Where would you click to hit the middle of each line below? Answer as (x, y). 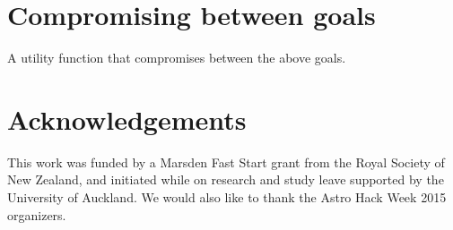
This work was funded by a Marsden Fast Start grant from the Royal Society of (226, 162)
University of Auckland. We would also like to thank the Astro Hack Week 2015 (227, 197)
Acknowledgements (127, 119)
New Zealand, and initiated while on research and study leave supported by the (226, 179)
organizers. (37, 214)
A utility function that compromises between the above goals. (177, 58)
